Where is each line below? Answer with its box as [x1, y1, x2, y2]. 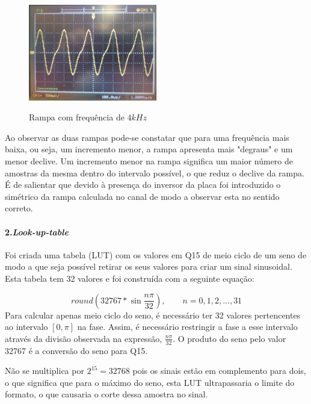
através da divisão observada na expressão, [5, 332, 162, 344]
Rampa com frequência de [29, 111, 125, 123]
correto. [5, 202, 33, 214]
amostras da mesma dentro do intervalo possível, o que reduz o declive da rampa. [5, 166, 304, 179]
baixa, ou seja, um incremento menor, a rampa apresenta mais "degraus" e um [5, 143, 293, 155]
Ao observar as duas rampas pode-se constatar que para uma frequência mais [5, 131, 289, 143]
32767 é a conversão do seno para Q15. [5, 344, 148, 356]
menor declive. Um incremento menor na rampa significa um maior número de [5, 154, 293, 167]
